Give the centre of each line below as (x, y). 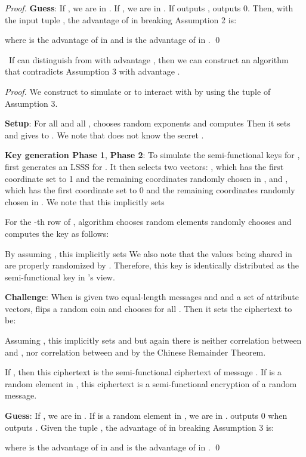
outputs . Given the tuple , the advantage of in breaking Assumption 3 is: (140, 427)
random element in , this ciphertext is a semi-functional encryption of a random (151, 383)
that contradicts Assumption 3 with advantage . (92, 71)
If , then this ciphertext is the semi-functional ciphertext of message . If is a (143, 372)
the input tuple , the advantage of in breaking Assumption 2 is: (121, 19)
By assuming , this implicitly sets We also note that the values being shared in (149, 253)
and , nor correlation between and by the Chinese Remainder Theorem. (135, 352)
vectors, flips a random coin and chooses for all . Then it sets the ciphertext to (149, 308)
